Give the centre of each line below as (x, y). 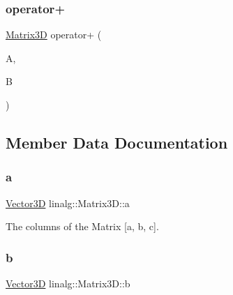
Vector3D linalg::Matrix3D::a (68, 203)
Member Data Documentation (117, 142)
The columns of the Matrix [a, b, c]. (82, 226)
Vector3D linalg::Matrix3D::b (68, 283)
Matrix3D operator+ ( (54, 35)
